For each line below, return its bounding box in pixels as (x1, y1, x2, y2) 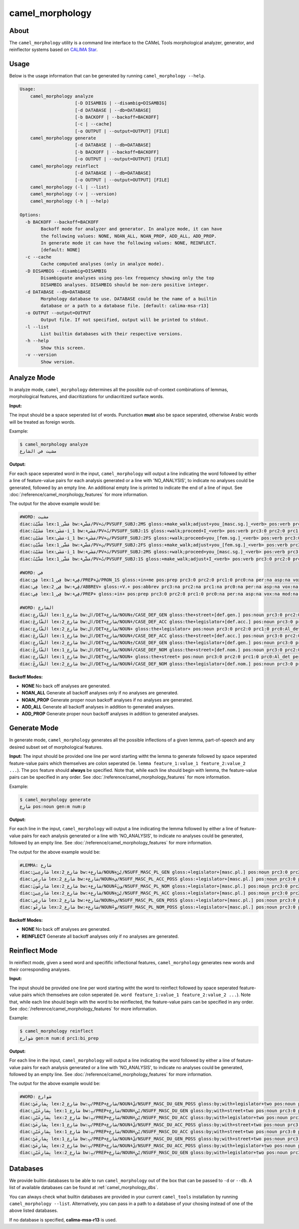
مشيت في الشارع (19, 449, 57, 454)
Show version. (40, 359, 75, 365)
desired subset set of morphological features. (9, 744, 103, 750)
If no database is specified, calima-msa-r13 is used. (9, 1217, 117, 1223)
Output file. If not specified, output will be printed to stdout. (40, 317, 209, 323)
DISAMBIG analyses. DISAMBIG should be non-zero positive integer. (40, 282, 209, 288)
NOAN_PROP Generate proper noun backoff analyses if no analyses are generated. (21, 697, 193, 703)
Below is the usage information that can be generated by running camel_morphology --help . (9, 73, 206, 79)
